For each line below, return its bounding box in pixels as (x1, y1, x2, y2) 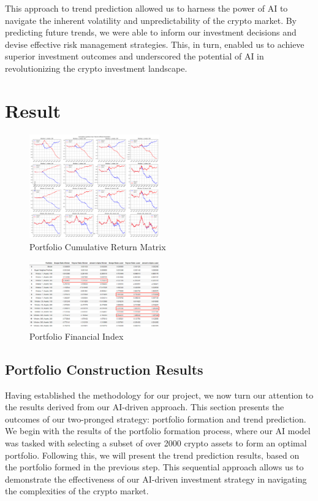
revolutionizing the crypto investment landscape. (5, 61, 187, 74)
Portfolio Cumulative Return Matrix (29, 240, 166, 253)
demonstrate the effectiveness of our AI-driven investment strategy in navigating (5, 472, 307, 485)
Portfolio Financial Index (29, 329, 124, 342)
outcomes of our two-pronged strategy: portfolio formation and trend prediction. (5, 412, 306, 425)
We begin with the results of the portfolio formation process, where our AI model (5, 424, 311, 437)
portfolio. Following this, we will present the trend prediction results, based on (5, 448, 300, 461)
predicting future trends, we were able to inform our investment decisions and (5, 26, 297, 39)
